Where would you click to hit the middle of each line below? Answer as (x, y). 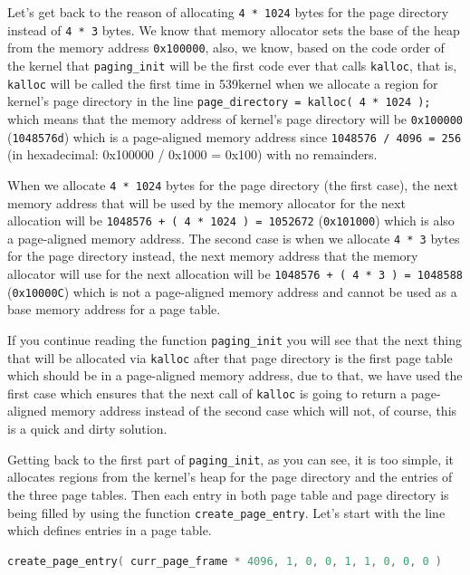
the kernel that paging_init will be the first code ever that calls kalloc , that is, (232, 65)
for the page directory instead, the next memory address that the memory (213, 256)
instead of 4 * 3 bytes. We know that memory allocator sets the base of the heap (234, 29)
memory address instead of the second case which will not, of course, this (254, 411)
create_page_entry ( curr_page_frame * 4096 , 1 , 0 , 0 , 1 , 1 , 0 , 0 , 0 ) (225, 561)
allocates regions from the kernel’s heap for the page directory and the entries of (230, 477)
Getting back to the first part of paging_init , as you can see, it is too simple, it (231, 459)
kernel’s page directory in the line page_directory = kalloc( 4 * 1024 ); (219, 101)
